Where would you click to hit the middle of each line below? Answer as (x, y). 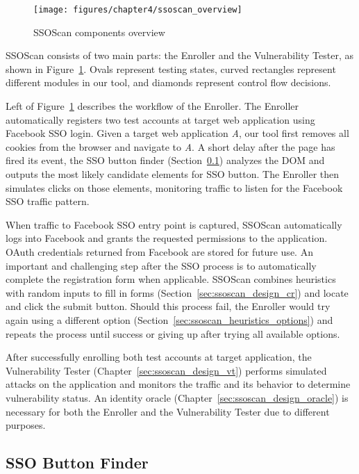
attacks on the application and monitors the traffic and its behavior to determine (178, 384)
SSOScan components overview (99, 32)
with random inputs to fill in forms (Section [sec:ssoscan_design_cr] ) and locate (177, 292)
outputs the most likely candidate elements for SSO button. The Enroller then (173, 174)
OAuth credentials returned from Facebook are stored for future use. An (159, 251)
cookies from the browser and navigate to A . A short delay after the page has (170, 146)
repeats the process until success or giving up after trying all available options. (173, 333)
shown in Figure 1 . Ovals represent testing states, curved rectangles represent (171, 68)
